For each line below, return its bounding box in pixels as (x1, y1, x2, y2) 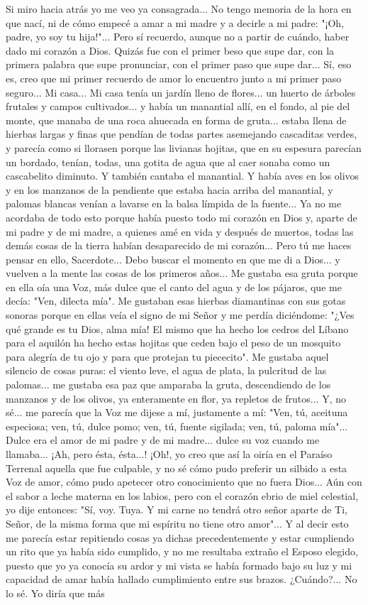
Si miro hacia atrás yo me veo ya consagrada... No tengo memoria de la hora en (6, 1, 352, 16)
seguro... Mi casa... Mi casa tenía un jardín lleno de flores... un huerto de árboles (6, 85, 356, 99)
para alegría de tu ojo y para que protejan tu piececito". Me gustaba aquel (6, 349, 329, 364)
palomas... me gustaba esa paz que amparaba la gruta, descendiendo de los (6, 377, 331, 392)
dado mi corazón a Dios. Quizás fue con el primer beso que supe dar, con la (6, 43, 335, 58)
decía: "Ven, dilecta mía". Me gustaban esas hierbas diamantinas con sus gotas (6, 293, 346, 308)
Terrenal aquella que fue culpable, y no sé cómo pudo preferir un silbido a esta (6, 460, 347, 475)
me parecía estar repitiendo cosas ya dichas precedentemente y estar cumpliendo (6, 530, 355, 545)
